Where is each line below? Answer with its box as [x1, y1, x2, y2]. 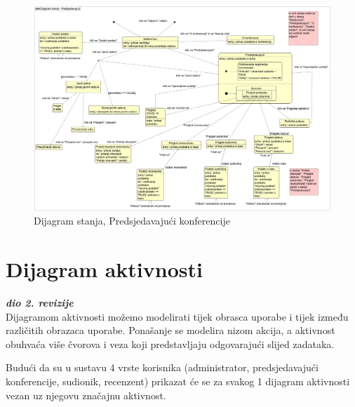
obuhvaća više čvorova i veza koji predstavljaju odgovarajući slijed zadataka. [6, 336, 335, 351]
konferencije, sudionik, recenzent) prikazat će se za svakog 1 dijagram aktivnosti [6, 374, 350, 389]
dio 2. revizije [6, 295, 74, 310]
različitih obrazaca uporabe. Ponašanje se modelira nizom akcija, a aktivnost [6, 323, 335, 338]
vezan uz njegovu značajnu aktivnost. [6, 387, 166, 402]
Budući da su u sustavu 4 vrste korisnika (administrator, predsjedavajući [6, 360, 319, 375]
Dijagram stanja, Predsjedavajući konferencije [34, 213, 230, 228]
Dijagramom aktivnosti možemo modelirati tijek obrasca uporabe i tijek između [6, 309, 349, 323]
